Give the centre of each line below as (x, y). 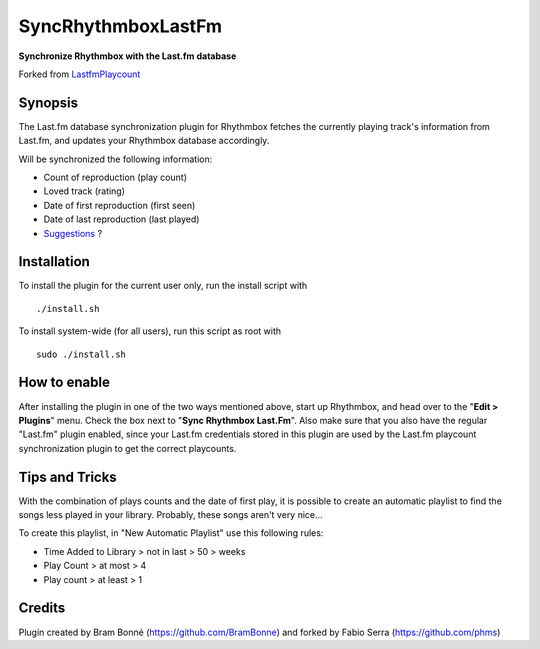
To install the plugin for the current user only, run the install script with (163, 286)
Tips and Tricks (67, 476)
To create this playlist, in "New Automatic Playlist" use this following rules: (171, 533)
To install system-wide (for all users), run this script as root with (150, 331)
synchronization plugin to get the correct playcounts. (127, 448)
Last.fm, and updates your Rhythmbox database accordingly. (144, 141)
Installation (54, 261)
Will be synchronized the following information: (115, 159)
